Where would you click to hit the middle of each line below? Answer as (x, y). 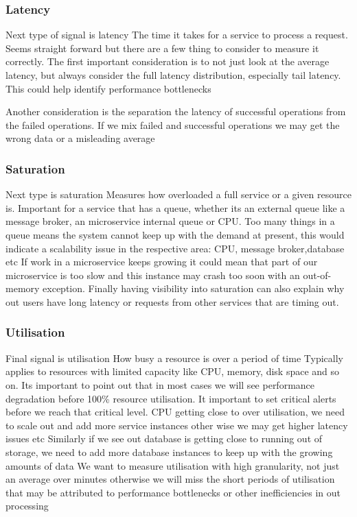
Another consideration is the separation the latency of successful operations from (176, 111)
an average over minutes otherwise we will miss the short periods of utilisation (170, 479)
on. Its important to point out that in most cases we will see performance (160, 384)
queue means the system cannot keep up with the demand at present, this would (175, 234)
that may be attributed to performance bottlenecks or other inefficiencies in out (173, 492)
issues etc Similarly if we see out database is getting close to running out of (164, 438)
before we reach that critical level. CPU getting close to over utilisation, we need (175, 412)
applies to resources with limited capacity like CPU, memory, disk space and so (173, 371)
